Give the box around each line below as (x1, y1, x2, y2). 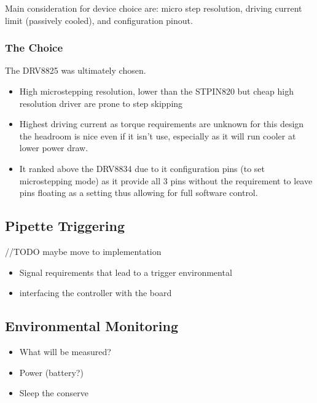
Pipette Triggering (5, 216, 125, 235)
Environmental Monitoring (5, 316, 179, 335)
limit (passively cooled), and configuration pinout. (5, 14, 193, 26)
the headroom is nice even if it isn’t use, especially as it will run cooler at (19, 129, 296, 142)
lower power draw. (19, 141, 88, 154)
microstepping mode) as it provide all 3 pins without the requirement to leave (19, 174, 313, 187)
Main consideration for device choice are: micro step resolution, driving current (5, 2, 302, 14)
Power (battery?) (19, 366, 84, 378)
